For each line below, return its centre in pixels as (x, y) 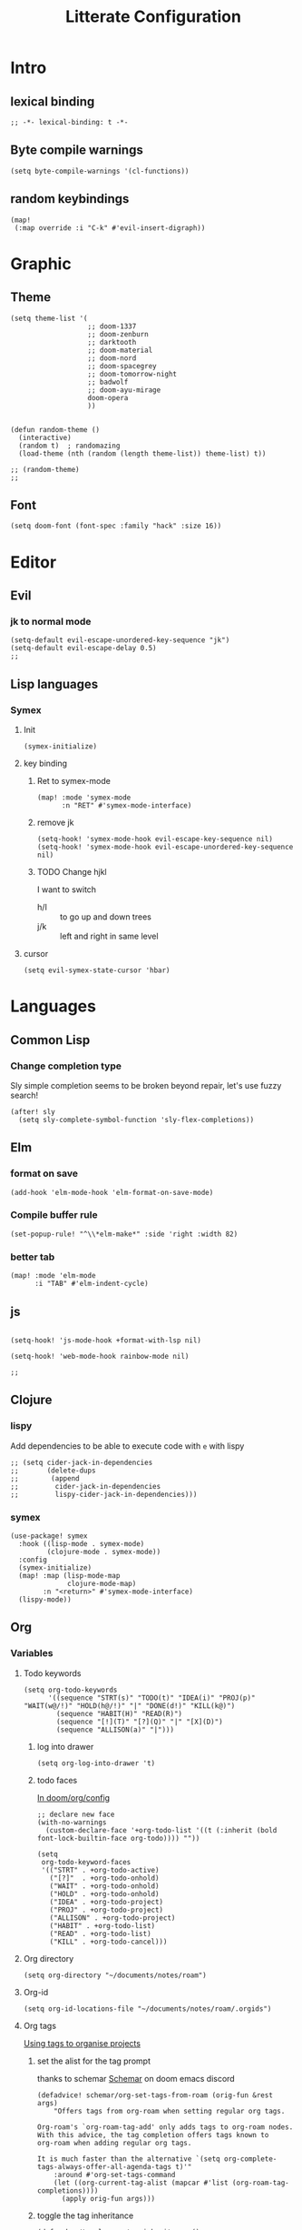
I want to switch (67, 889)
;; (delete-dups (53, 1471)
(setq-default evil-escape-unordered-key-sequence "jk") (120, 640)
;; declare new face (76, 1814)
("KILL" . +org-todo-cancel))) (108, 1942)
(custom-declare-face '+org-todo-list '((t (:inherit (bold (161, 1830)
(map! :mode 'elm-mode (53, 1276)
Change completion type (66, 1066)
